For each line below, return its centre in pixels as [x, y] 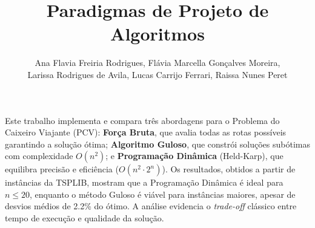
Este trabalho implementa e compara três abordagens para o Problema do [142, 120]
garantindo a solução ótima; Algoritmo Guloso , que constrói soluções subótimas [157, 144]
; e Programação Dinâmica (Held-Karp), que [194, 156]
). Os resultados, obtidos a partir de [229, 169]
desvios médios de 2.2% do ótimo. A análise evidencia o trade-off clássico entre [151, 206]
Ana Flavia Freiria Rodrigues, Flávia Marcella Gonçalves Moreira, [157, 63]
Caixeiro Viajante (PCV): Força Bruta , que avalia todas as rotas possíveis [146, 132]
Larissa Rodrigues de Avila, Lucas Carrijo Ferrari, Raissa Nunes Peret [157, 74]
